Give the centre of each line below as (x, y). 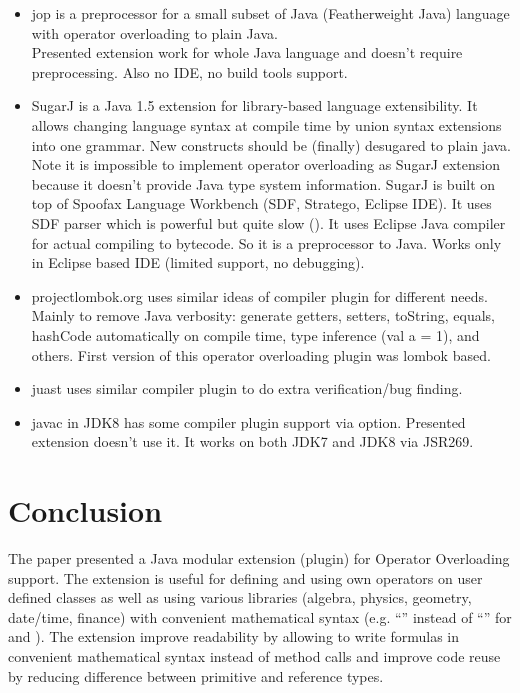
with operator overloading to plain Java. (154, 32)
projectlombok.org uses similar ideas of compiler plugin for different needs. (259, 295)
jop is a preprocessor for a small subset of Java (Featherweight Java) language (270, 13)
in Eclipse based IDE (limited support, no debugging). (198, 262)
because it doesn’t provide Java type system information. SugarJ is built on (263, 183)
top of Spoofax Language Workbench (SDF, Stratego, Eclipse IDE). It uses (261, 203)
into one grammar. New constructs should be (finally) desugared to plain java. (271, 144)
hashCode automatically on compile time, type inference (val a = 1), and (255, 334)
